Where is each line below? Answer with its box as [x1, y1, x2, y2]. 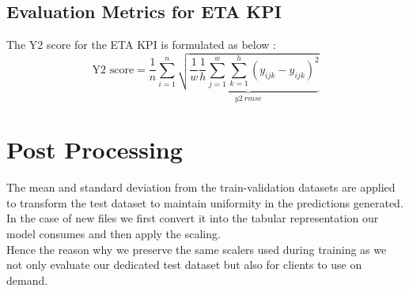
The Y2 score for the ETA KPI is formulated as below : [6, 36, 276, 53]
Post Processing [6, 133, 183, 166]
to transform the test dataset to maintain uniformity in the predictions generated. [6, 194, 403, 211]
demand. [6, 271, 48, 288]
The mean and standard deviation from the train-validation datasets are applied [6, 179, 396, 196]
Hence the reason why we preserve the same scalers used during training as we [6, 241, 387, 257]
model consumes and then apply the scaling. [6, 225, 221, 241]
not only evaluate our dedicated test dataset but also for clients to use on [6, 256, 362, 273]
